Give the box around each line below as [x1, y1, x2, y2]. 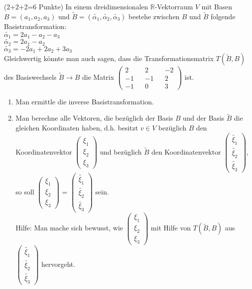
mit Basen [201, 1, 232, 11]
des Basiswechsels [4, 72, 57, 82]
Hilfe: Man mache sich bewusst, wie [15, 223, 123, 233]
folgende [210, 11, 236, 21]
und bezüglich [100, 146, 142, 157]
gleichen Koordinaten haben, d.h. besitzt [15, 122, 138, 132]
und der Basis [183, 113, 224, 123]
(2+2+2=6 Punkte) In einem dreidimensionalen [4, 1, 148, 11]
